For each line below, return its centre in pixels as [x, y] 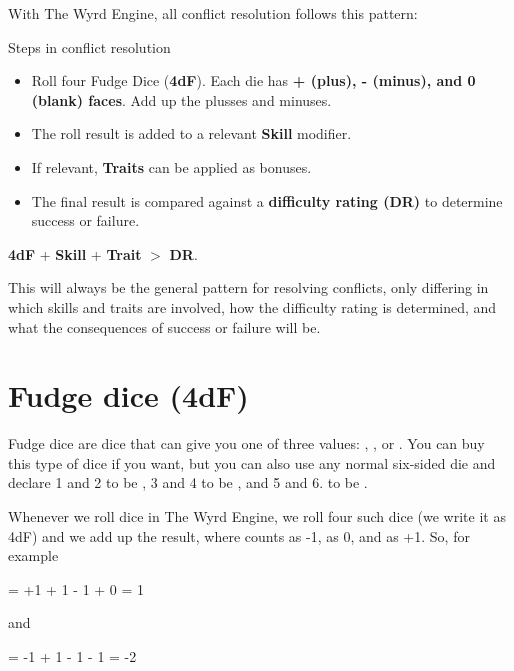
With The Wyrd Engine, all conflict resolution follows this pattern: [213, 13]
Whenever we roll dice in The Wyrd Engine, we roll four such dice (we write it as [257, 516]
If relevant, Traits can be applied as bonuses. [171, 166]
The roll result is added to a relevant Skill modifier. [191, 133]
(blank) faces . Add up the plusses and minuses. [181, 99]
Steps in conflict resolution [89, 46]
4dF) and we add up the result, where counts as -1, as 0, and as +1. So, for [239, 535]
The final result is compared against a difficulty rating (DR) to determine [267, 200]
